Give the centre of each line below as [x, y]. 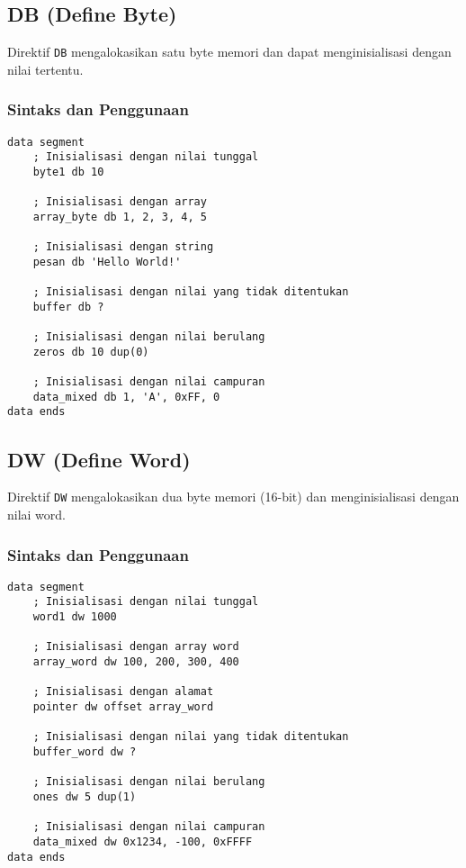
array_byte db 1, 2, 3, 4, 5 [120, 217]
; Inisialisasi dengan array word [136, 647]
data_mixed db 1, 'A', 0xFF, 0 [126, 397]
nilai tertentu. [45, 69]
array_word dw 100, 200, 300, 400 [136, 662]
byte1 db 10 [68, 172]
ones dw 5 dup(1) [85, 797]
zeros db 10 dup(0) [91, 352]
